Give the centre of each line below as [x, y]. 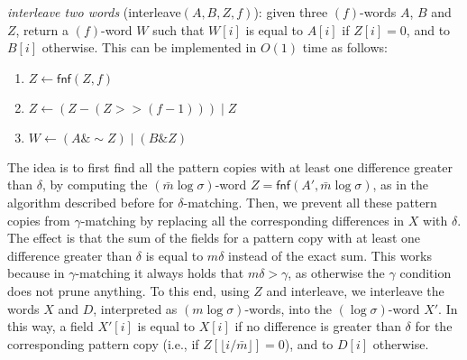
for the [434, 326]
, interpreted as [135, 308]
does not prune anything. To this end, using [128, 290]
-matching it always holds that [160, 273]
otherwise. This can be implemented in [149, 47]
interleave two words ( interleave [94, 12]
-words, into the [288, 308]
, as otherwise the [336, 273]
